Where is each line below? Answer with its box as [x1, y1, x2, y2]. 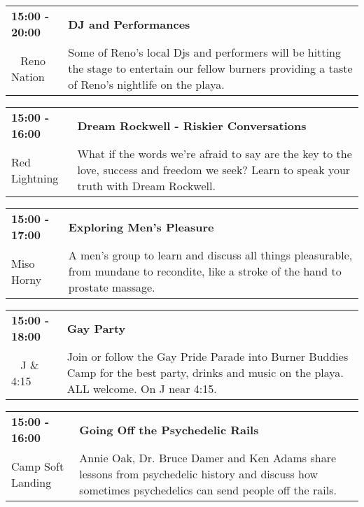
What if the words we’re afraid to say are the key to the [77, 145, 352, 162]
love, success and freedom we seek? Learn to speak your [77, 162, 351, 178]
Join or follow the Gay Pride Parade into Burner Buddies [66, 348, 349, 364]
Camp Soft [11, 457, 64, 474]
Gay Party [66, 320, 126, 336]
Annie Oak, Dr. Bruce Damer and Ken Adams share [79, 450, 337, 466]
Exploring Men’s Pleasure [68, 218, 214, 235]
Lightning [11, 169, 59, 186]
